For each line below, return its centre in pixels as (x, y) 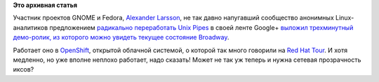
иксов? (24, 69)
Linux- (345, 18)
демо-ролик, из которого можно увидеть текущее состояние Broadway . (121, 38)
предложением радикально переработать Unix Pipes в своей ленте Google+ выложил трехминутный (201, 27)
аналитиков (31, 27)
